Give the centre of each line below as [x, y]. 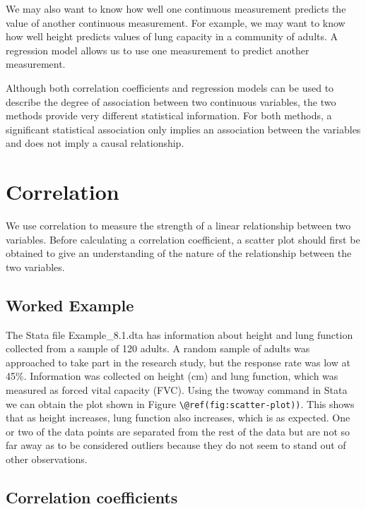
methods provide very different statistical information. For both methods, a [169, 115]
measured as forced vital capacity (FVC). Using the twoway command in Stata [177, 390]
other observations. [47, 459]
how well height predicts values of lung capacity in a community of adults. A [172, 36]
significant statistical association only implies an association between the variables [183, 129]
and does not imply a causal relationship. [95, 143]
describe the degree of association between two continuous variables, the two [171, 101]
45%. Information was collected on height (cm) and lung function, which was [172, 376]
